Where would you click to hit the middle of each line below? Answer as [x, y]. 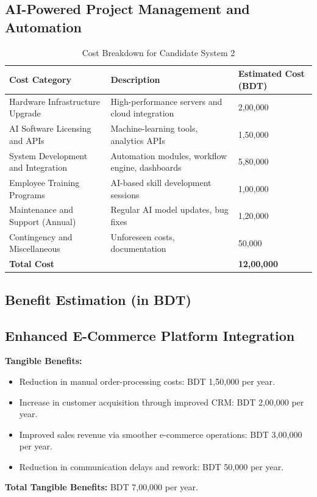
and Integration [38, 167]
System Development [48, 155]
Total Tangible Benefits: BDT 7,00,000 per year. [102, 487]
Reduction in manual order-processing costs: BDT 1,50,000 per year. [147, 381]
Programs [27, 194]
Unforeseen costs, [143, 236]
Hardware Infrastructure [55, 101]
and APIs [27, 140]
